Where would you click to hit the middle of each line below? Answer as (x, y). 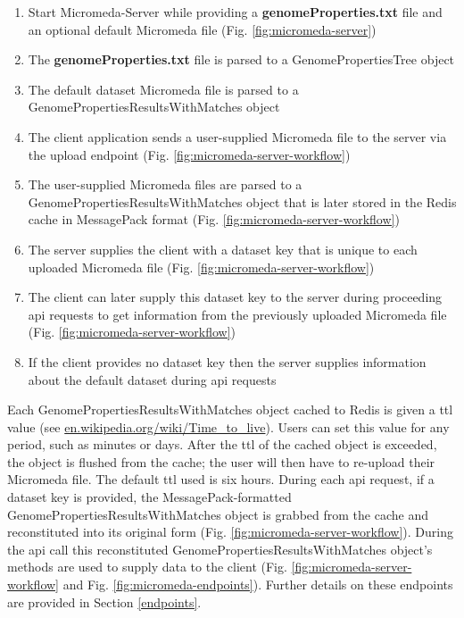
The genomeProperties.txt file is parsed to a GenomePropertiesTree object (241, 59)
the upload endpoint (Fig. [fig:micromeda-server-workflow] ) (189, 154)
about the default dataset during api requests (152, 379)
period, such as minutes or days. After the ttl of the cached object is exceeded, (222, 444)
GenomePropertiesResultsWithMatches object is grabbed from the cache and (218, 514)
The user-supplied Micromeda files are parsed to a (165, 184)
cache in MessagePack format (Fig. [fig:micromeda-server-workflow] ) (214, 219)
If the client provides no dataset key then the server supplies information (227, 361)
